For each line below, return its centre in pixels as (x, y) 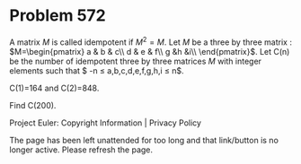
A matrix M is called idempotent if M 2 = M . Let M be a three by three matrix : (150, 41)
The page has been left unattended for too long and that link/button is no (144, 140)
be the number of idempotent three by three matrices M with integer (136, 61)
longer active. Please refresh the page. (81, 150)
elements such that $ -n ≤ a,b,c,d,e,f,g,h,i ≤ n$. (97, 70)
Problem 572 (58, 16)
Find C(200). (33, 105)
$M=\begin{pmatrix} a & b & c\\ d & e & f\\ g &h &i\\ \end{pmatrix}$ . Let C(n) (150, 51)
